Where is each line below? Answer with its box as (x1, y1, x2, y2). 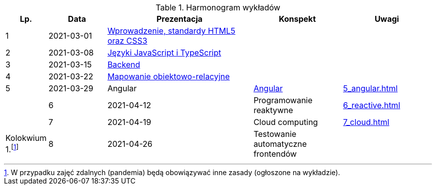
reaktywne (253, 105, 293, 115)
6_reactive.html (343, 100, 401, 110)
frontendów (253, 149, 297, 159)
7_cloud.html (343, 117, 390, 127)
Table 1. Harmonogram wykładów (155, 2, 281, 12)
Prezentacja (156, 14, 203, 24)
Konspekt (279, 14, 316, 24)
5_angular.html (343, 83, 398, 93)
